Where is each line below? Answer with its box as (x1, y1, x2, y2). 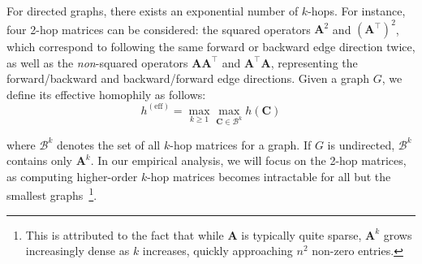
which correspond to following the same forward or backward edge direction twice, (6, 38, 416, 55)
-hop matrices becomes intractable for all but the (147, 167, 391, 184)
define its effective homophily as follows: (6, 85, 206, 102)
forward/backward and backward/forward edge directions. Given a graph (6, 70, 369, 87)
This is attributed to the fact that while (25, 226, 224, 243)
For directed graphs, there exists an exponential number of (6, 2, 299, 19)
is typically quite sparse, (241, 226, 362, 243)
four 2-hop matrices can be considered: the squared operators (6, 20, 311, 37)
